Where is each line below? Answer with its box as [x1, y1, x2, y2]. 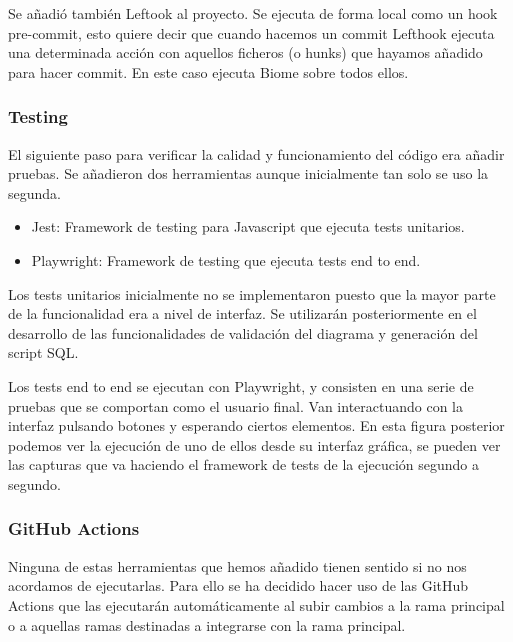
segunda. [8, 182, 61, 203]
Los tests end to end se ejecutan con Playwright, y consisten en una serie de [8, 375, 474, 396]
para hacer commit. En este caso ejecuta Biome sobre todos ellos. [8, 61, 409, 82]
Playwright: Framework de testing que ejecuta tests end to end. [31, 249, 421, 270]
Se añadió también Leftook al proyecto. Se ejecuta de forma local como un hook [8, 3, 498, 23]
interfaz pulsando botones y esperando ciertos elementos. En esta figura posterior [8, 415, 505, 436]
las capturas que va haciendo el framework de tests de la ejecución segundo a [8, 454, 480, 475]
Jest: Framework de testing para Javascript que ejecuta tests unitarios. [31, 216, 465, 237]
